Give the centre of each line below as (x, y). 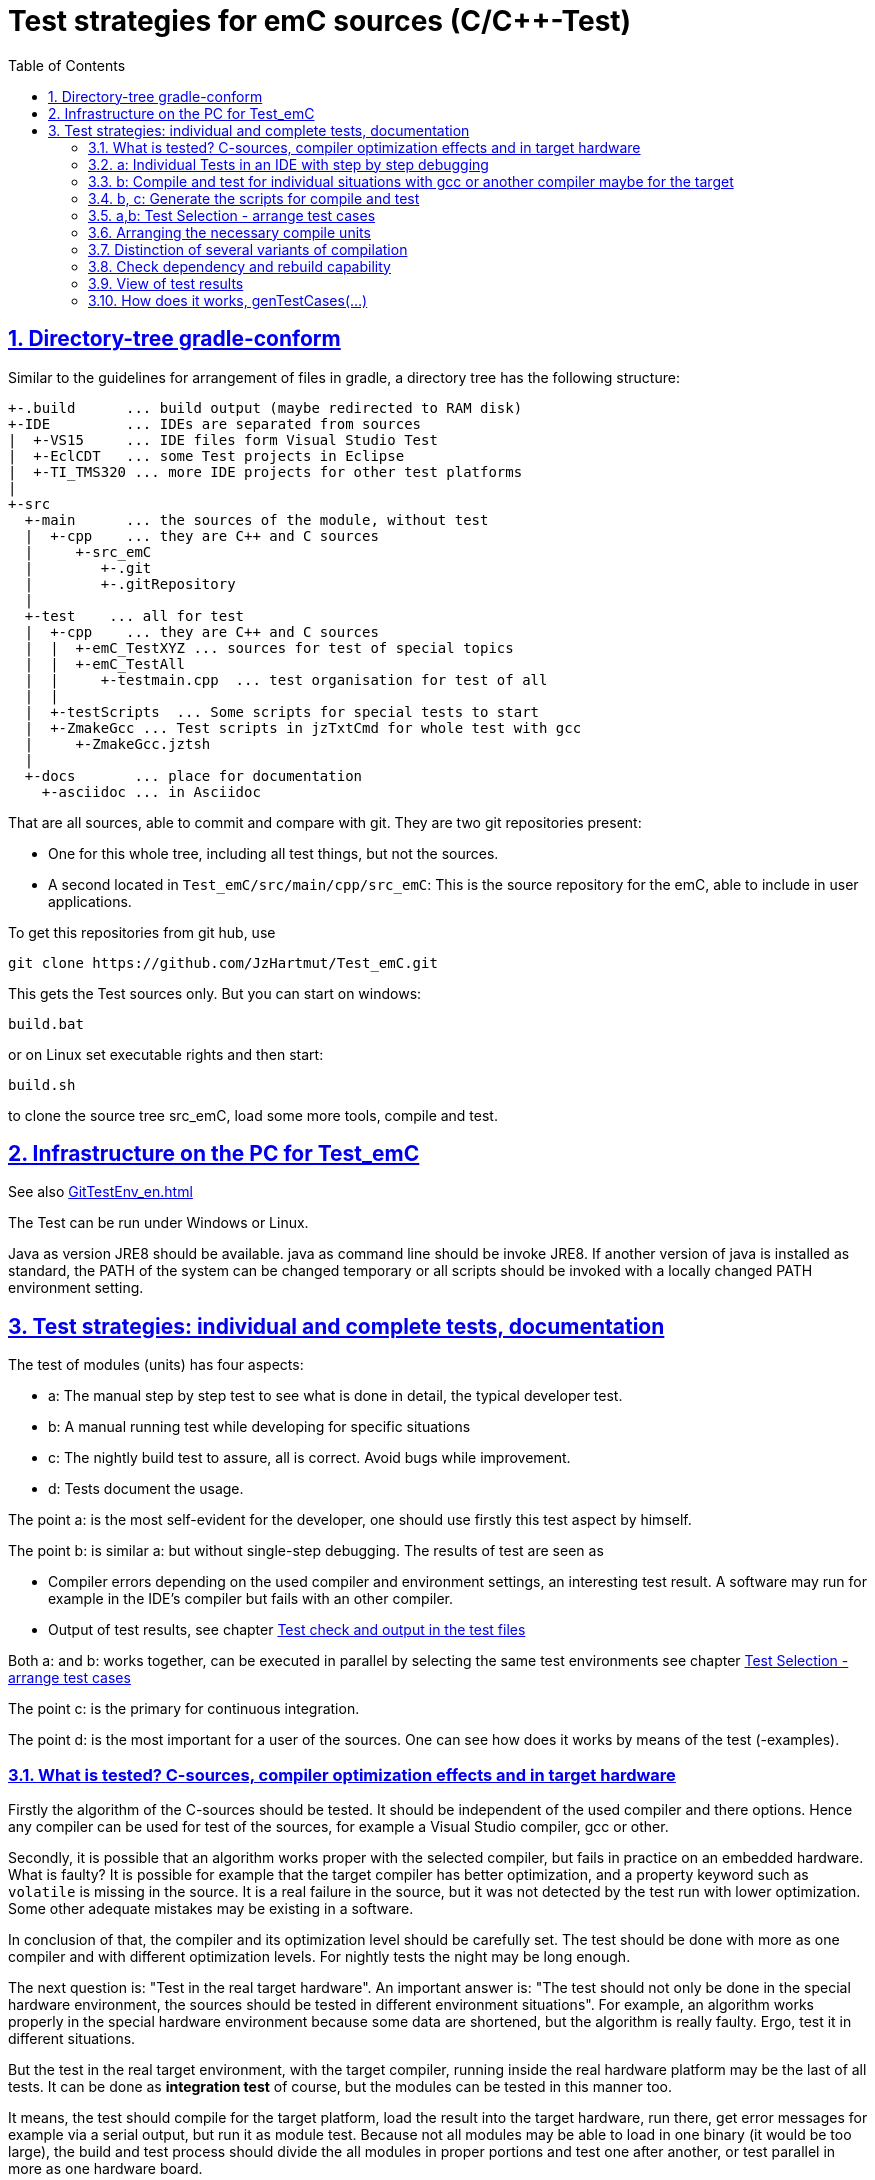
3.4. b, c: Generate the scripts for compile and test (254, 198)
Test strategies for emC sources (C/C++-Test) (320, 21)
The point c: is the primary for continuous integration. (184, 1709)
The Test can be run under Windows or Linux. (158, 1223)
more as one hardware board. (105, 2169)
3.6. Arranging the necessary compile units (229, 232)
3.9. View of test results (166, 283)
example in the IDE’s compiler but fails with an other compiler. (251, 1599)
